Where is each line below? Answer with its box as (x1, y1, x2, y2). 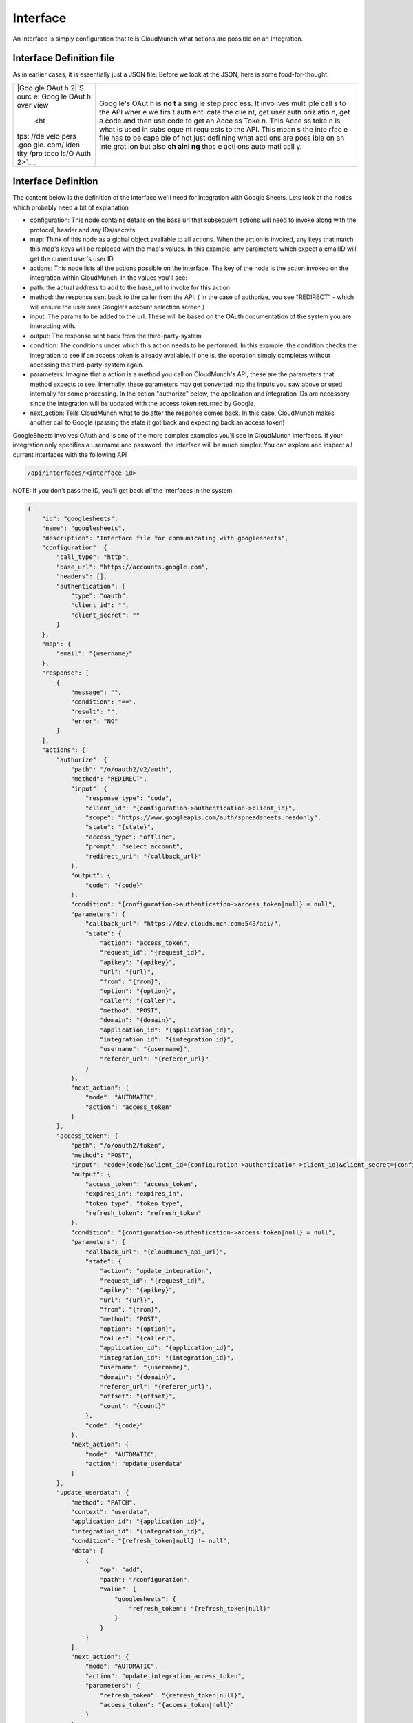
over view (17, 100, 49, 110)
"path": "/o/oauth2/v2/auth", (70, 766, 173, 773)
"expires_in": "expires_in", (85, 1190, 184, 1198)
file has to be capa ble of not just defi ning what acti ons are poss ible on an (98, 133, 345, 143)
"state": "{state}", (85, 824, 155, 831)
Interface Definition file (12, 52, 115, 64)
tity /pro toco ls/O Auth (17, 148, 92, 158)
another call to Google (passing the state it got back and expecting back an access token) (30, 418, 285, 427)
